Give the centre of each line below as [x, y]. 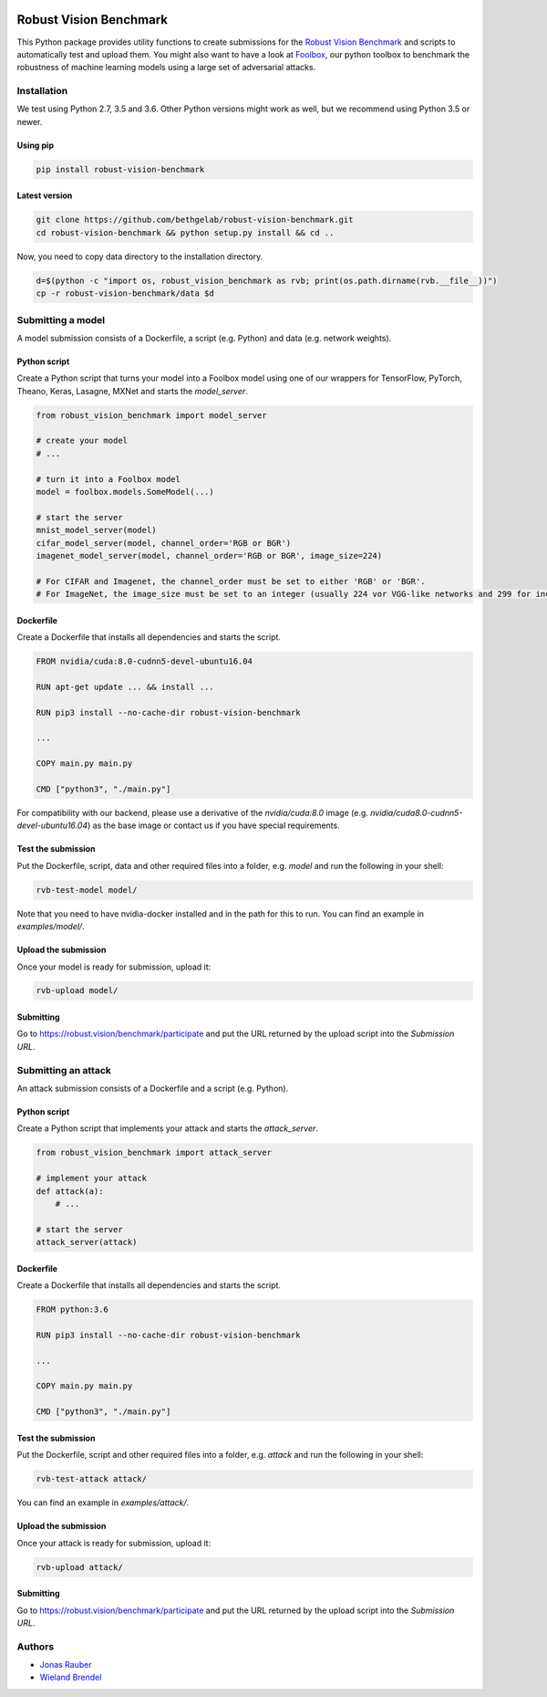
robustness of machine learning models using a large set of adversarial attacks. [166, 68]
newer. [30, 121]
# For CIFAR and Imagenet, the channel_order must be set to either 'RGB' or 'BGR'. [231, 581]
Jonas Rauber [66, 1665]
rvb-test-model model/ [87, 890]
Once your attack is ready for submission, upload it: [114, 1543]
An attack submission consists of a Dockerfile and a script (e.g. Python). [153, 1088]
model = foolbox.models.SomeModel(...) [125, 492]
